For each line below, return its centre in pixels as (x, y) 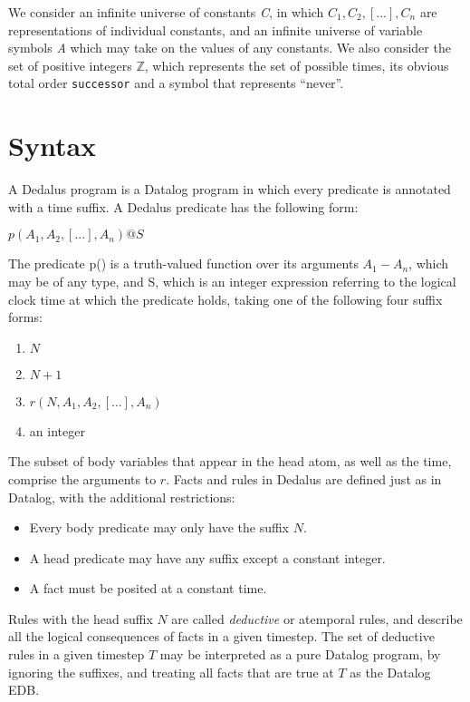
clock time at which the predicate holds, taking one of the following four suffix (225, 299)
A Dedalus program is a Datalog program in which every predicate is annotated (230, 189)
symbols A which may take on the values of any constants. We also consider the (230, 48)
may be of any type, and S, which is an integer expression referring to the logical (232, 281)
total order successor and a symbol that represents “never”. (176, 83)
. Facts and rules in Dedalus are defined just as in (304, 478)
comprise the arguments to (82, 478)
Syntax (53, 146)
